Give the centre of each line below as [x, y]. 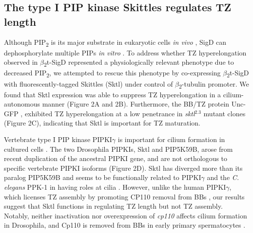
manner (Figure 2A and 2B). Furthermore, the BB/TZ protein [136, 104]
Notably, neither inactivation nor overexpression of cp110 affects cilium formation [126, 215]
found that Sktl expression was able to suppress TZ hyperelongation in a [113, 94]
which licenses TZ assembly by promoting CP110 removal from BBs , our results [124, 196]
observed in [21, 62]
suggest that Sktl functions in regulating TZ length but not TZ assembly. [113, 206]
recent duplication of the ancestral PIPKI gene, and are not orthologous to [116, 158]
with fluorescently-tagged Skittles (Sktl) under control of [88, 83]
